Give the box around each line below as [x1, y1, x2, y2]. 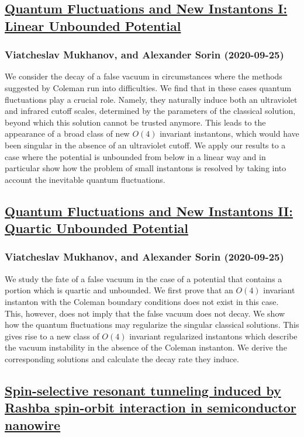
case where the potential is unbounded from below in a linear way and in [5, 150, 266, 162]
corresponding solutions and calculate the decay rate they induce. [5, 352, 239, 365]
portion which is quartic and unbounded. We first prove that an [5, 284, 233, 296]
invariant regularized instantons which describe [129, 330, 298, 342]
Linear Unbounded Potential [5, 16, 181, 34]
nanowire [5, 415, 61, 433]
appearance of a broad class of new [5, 127, 130, 140]
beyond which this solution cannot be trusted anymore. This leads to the [5, 116, 266, 128]
